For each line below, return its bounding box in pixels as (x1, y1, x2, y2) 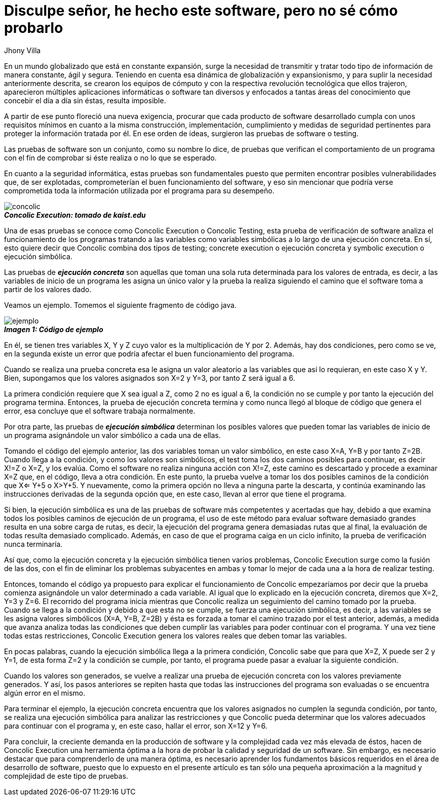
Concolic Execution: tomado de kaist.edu (4, 210, 146, 219)
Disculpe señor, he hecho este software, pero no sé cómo (4, 2, 398, 19)
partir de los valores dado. (4, 285, 92, 294)
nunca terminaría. (4, 539, 63, 548)
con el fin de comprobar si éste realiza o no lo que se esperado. (4, 153, 217, 162)
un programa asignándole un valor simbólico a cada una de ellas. (4, 430, 221, 439)
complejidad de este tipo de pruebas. (4, 771, 129, 780)
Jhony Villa (4, 46, 41, 55)
